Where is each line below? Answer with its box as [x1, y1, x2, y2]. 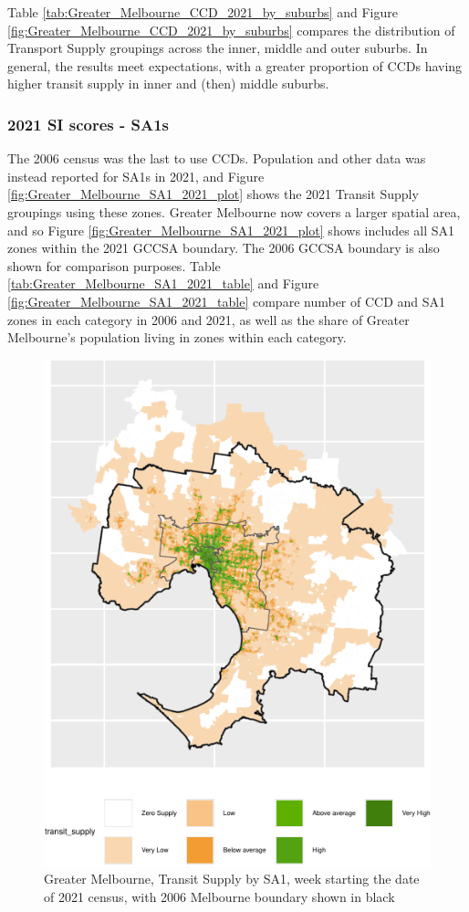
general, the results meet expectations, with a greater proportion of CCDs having [7, 56, 463, 75]
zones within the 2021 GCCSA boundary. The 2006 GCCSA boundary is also [7, 238, 440, 257]
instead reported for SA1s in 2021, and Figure [7, 166, 265, 185]
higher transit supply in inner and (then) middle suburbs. [7, 74, 329, 93]
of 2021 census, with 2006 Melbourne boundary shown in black [44, 886, 395, 906]
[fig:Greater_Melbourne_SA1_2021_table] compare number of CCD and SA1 [7, 291, 446, 310]
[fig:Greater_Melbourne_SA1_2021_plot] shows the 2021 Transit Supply [7, 184, 419, 204]
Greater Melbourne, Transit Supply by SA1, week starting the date [44, 869, 420, 888]
